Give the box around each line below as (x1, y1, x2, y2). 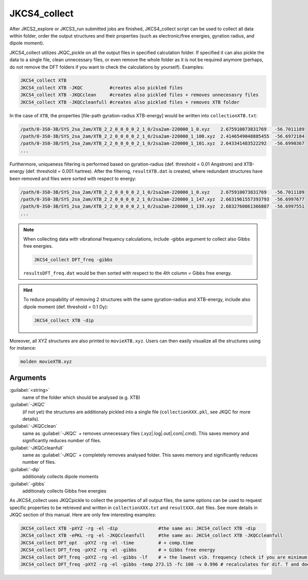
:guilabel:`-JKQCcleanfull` (9, 445, 64, 451)
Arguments (9, 373, 47, 383)
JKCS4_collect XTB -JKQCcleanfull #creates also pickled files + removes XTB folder (20, 99, 240, 105)
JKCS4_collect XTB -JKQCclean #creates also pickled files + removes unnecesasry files (20, 92, 259, 98)
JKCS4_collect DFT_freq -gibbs (34, 257, 113, 263)
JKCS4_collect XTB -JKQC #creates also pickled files (20, 85, 183, 90)
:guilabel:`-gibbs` (9, 481, 46, 487)
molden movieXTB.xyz (20, 358, 72, 365)
